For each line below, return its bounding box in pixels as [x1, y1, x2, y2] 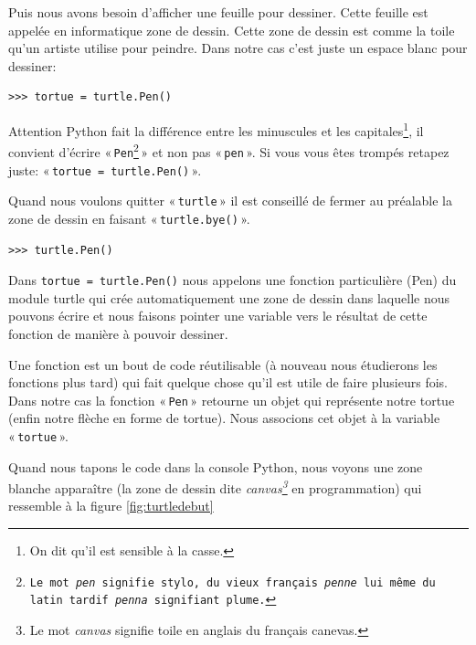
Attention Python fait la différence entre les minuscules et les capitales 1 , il [8, 118, 424, 140]
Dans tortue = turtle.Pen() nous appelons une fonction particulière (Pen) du [8, 270, 457, 290]
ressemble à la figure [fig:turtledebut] [8, 496, 214, 515]
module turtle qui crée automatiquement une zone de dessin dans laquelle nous [8, 288, 450, 307]
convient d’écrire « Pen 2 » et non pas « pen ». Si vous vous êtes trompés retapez [8, 140, 450, 161]
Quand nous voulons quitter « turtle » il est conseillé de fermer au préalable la [8, 191, 452, 210]
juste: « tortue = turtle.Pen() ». [8, 160, 202, 179]
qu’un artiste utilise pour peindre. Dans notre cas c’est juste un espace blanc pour [8, 38, 468, 58]
